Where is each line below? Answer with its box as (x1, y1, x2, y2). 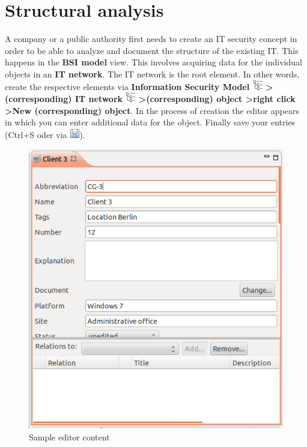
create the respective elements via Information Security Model (5, 80, 250, 92)
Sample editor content (29, 430, 110, 443)
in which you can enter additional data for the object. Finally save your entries (5, 116, 296, 128)
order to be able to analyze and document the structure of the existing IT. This (5, 44, 299, 56)
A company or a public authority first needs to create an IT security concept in (5, 32, 297, 45)
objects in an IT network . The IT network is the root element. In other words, (5, 67, 300, 80)
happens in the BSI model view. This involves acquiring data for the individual (5, 56, 302, 68)
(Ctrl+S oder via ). (5, 128, 85, 140)
